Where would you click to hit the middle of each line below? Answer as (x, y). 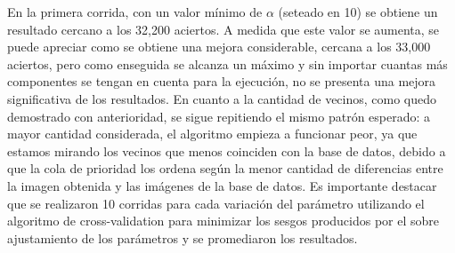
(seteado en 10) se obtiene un (358, 12)
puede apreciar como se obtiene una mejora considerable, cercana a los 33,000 (219, 47)
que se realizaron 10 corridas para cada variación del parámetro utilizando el (216, 203)
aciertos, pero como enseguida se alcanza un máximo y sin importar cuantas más (227, 63)
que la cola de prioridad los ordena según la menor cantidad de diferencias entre (225, 168)
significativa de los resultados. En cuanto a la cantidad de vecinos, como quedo (222, 98)
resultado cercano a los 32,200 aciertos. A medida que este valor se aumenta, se (223, 29)
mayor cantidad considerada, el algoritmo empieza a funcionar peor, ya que (212, 134)
